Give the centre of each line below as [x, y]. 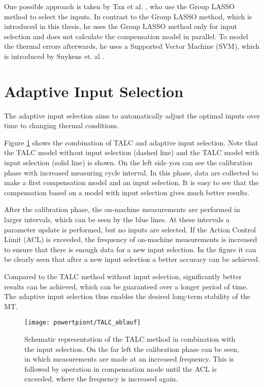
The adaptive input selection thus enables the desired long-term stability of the [127, 296]
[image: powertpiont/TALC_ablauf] [83, 323]
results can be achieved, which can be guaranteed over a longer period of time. [126, 286]
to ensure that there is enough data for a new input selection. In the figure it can [130, 249]
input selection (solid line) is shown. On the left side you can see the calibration [128, 162]
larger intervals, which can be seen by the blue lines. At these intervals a [117, 219]
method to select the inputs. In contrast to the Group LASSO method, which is [128, 16]
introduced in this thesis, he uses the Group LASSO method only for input [121, 26]
